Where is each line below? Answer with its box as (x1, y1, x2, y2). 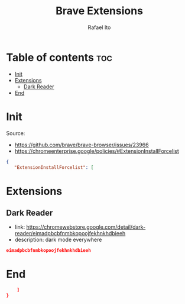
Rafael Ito (87, 24, 111, 31)
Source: (6, 129, 25, 137)
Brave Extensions (55, 4, 144, 18)
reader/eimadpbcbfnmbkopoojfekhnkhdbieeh (14, 230, 126, 237)
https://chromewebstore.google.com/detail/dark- (26, 223, 146, 231)
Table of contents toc (6, 50, 112, 64)
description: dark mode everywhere (14, 236, 102, 244)
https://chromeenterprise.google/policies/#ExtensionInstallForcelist (14, 147, 179, 155)
